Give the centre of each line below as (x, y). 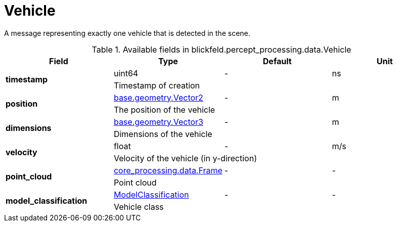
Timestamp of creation (157, 85)
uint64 (126, 73)
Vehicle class (139, 207)
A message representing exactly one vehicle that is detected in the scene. (127, 33)
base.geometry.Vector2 (158, 97)
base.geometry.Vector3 (158, 122)
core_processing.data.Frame (168, 170)
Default (277, 61)
